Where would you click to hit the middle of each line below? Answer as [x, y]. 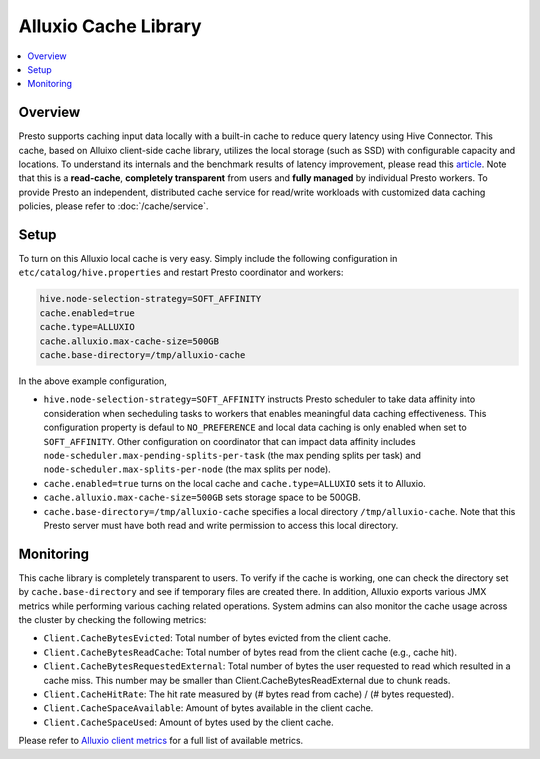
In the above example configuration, [92, 381]
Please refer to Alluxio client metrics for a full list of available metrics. [161, 741]
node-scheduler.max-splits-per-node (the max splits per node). [187, 469]
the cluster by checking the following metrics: [112, 619]
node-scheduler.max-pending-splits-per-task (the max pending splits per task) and [232, 455]
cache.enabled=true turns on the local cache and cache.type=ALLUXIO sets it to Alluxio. [235, 483]
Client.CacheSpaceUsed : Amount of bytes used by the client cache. [188, 722]
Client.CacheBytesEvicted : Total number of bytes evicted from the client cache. [217, 638]
